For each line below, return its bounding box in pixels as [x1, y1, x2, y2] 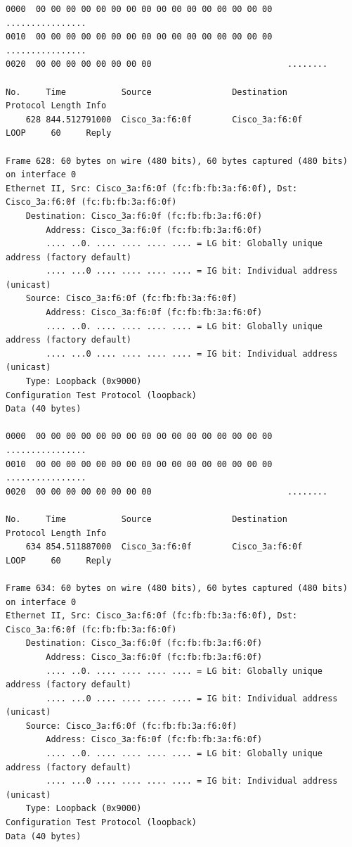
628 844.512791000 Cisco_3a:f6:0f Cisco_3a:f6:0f [25, 114, 303, 125]
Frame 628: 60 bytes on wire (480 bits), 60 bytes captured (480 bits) [6, 155, 348, 166]
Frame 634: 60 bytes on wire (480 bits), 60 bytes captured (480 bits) [6, 582, 348, 593]
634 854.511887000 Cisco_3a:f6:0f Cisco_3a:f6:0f [25, 542, 303, 552]
